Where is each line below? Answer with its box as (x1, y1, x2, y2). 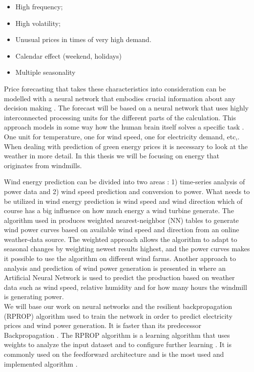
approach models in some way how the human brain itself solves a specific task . (4, 122, 244, 132)
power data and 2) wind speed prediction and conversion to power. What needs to (4, 186, 250, 196)
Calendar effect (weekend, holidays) (15, 50, 122, 61)
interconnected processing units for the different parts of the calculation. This (4, 112, 236, 122)
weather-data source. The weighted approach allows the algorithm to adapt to (4, 234, 237, 244)
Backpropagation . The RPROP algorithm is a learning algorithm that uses (4, 329, 230, 340)
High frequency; (15, 1, 63, 11)
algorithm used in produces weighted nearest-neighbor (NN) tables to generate (4, 215, 239, 225)
